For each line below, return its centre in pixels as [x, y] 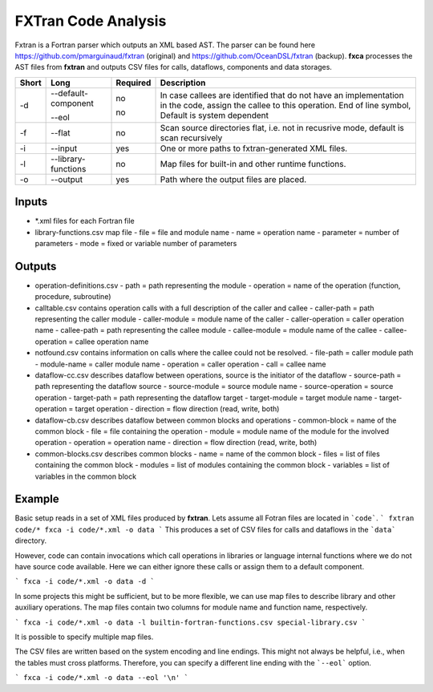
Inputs [31, 202]
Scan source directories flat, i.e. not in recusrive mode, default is [282, 127]
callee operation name [112, 342]
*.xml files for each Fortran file [85, 221]
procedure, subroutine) [73, 297]
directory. [31, 540]
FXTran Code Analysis [91, 21]
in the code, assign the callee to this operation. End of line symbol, [285, 105]
